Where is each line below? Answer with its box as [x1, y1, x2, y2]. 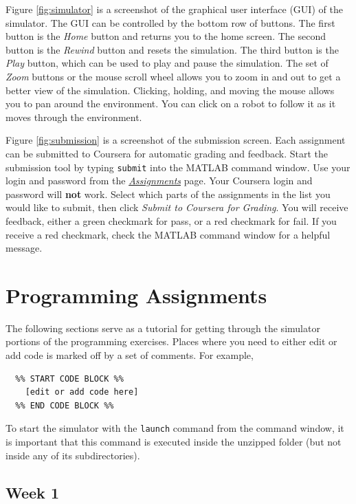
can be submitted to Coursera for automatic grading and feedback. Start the [5, 146, 328, 160]
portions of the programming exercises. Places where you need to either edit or [5, 334, 337, 349]
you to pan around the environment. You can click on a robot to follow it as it [5, 96, 336, 111]
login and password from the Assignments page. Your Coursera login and [5, 173, 313, 188]
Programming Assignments [5, 281, 267, 309]
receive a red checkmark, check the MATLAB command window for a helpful [5, 227, 331, 241]
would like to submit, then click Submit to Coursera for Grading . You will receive [5, 200, 348, 215]
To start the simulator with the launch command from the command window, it [5, 421, 344, 435]
